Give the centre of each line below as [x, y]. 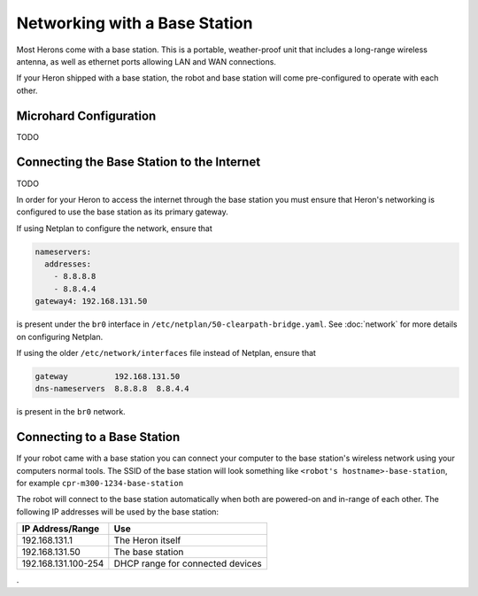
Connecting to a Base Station [98, 437]
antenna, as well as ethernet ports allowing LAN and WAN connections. [146, 61]
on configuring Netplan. [60, 337]
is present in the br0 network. [71, 412]
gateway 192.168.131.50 [108, 376]
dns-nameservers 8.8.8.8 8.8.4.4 [112, 389]
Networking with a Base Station [135, 23]
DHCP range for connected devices [188, 564]
